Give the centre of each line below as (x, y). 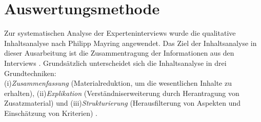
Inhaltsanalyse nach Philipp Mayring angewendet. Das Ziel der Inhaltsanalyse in (130, 43)
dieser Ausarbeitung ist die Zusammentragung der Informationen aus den (119, 53)
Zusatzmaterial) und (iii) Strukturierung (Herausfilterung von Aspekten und (123, 103)
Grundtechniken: (30, 73)
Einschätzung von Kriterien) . (51, 113)
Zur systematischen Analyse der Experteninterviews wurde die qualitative (120, 33)
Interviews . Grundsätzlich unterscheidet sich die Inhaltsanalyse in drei (115, 63)
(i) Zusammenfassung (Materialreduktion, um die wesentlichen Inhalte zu (118, 83)
